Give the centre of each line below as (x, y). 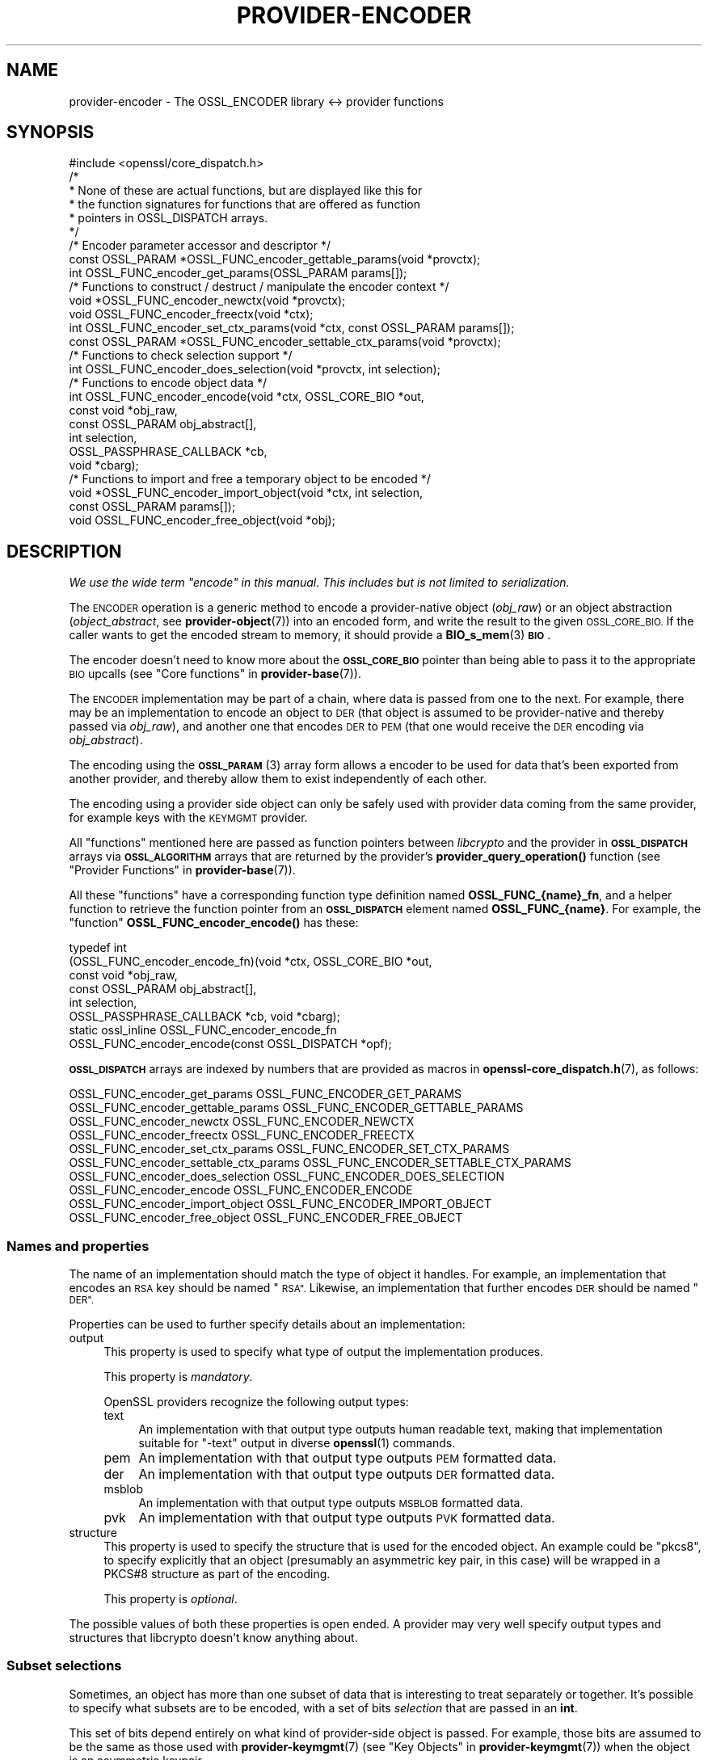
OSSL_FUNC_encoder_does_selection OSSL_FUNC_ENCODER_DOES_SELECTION (287, 1177)
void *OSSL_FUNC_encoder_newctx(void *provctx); (207, 301)
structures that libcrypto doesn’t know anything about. (213, 1638)
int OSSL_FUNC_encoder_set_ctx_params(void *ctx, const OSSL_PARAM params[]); (292, 328)
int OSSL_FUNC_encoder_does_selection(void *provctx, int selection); (255, 369)
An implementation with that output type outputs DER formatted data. (347, 1474)
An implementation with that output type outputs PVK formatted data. (347, 1518)
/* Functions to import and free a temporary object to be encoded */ (250, 479)
